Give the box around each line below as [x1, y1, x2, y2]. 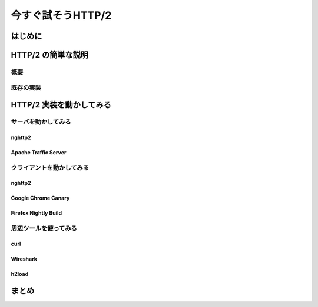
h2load [11, 271, 29, 278]
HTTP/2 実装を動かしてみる [11, 100, 112, 110]
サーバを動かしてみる [11, 118, 71, 126]
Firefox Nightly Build [11, 210, 62, 217]
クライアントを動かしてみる [11, 163, 90, 171]
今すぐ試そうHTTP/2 [11, 9, 112, 22]
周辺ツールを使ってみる [11, 224, 78, 232]
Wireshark [11, 255, 38, 262]
